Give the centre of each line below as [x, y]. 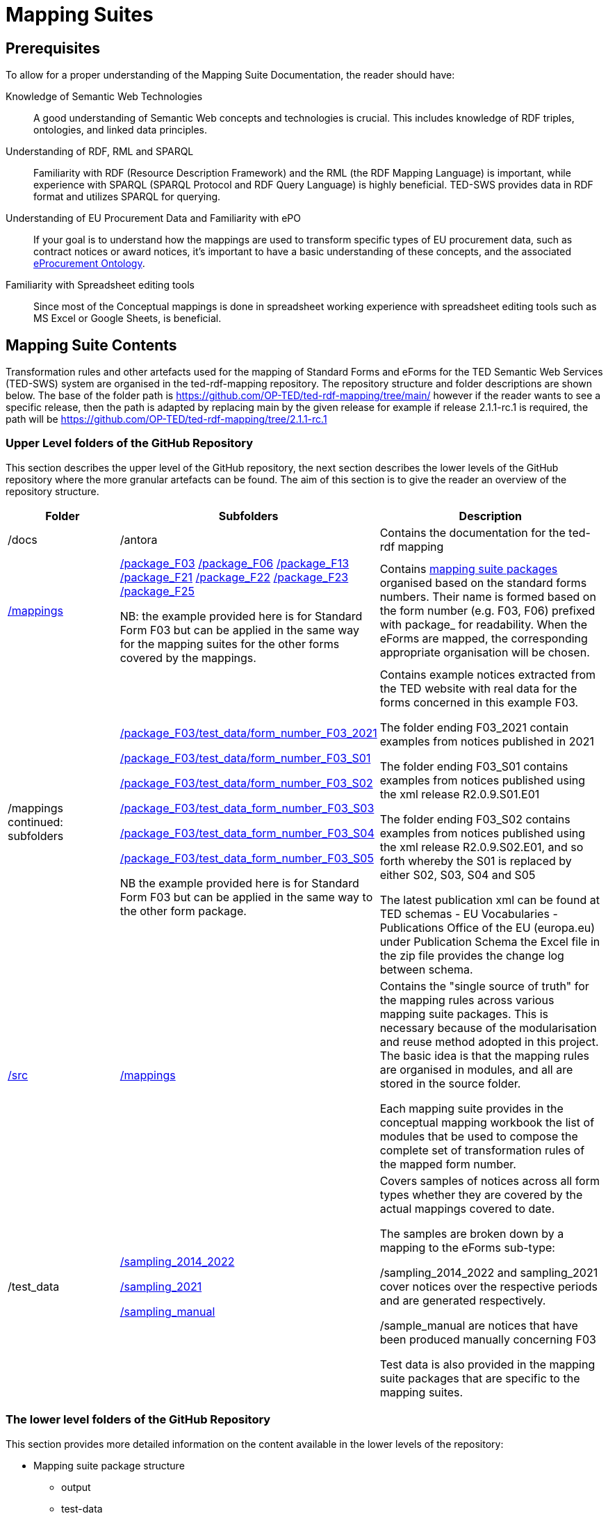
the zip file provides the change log [472, 955]
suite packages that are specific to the [480, 1378]
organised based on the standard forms [483, 582]
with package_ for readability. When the [484, 624]
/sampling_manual [167, 1311]
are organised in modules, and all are [476, 1069]
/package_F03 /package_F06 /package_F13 [235, 563]
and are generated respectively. [463, 1300]
